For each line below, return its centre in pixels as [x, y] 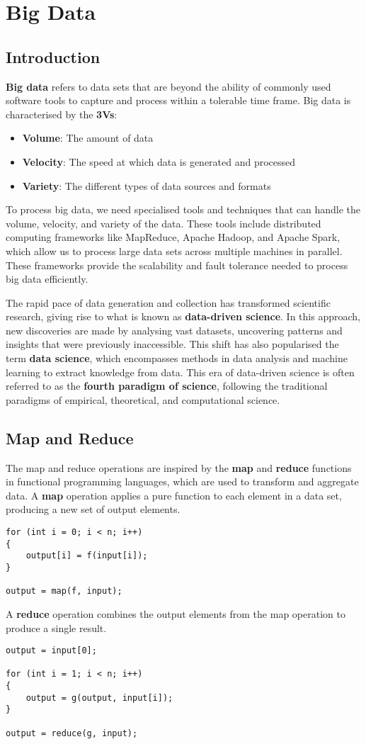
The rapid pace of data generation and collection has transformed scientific [168, 302]
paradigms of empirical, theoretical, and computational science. [143, 399]
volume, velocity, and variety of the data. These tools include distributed [164, 223]
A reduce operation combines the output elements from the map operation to [176, 613]
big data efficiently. [47, 279]
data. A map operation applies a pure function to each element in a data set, [174, 495]
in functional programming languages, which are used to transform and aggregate [182, 481]
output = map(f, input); [64, 591]
